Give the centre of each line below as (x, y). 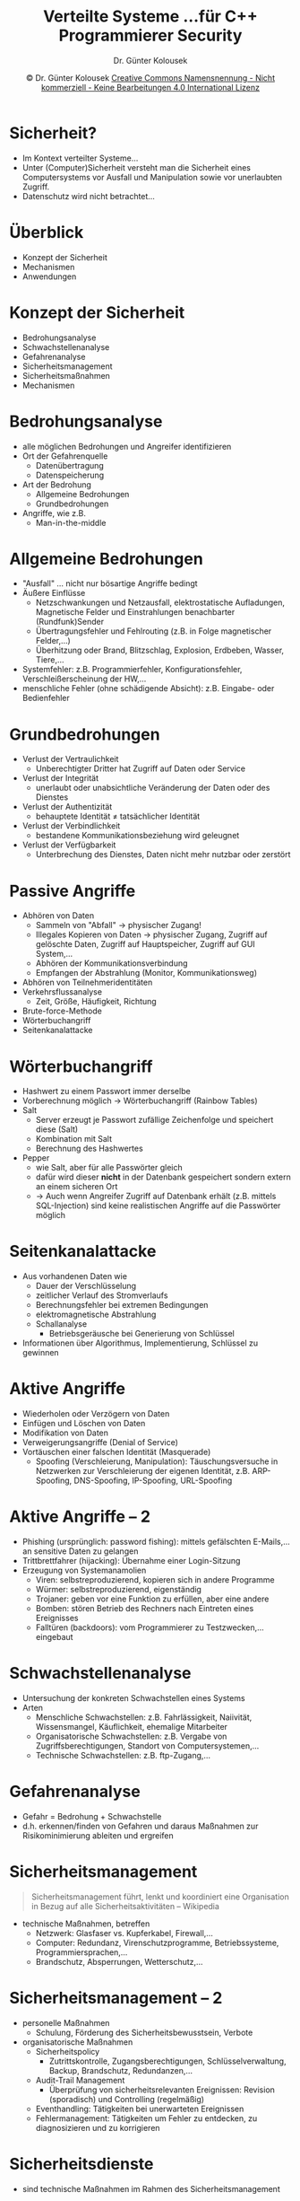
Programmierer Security (150, 35)
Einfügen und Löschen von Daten (84, 1424)
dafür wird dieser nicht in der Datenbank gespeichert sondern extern (163, 1177)
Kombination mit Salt (73, 1139)
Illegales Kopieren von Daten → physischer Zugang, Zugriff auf (151, 934)
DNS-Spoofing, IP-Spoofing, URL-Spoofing (153, 1481)
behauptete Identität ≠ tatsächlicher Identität (118, 816)
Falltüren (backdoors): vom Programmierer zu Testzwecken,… (150, 1627)
